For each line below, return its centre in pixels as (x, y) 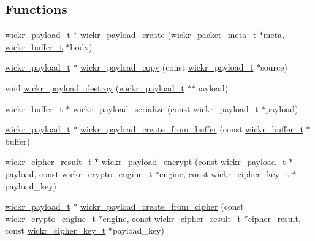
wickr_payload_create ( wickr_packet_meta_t (168, 35)
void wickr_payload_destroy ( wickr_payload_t (95, 87)
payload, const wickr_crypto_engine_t (79, 173)
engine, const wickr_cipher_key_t (224, 173)
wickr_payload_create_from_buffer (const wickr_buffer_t (192, 129)
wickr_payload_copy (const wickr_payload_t (167, 67)
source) (274, 67)
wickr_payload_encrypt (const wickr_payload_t (194, 162)
